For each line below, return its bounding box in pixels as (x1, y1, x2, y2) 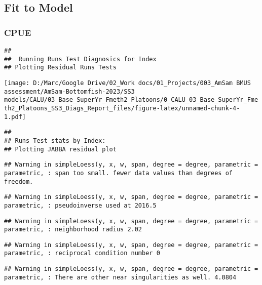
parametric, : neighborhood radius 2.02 (4, 226, 142, 233)
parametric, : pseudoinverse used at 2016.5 (4, 201, 157, 209)
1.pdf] (4, 113, 26, 120)
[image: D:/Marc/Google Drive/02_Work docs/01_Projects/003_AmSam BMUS (4, 79, 251, 87)
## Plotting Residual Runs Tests (4, 64, 117, 71)
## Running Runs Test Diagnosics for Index (4, 55, 157, 63)
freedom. (4, 178, 33, 185)
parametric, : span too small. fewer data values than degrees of (4, 169, 233, 177)
